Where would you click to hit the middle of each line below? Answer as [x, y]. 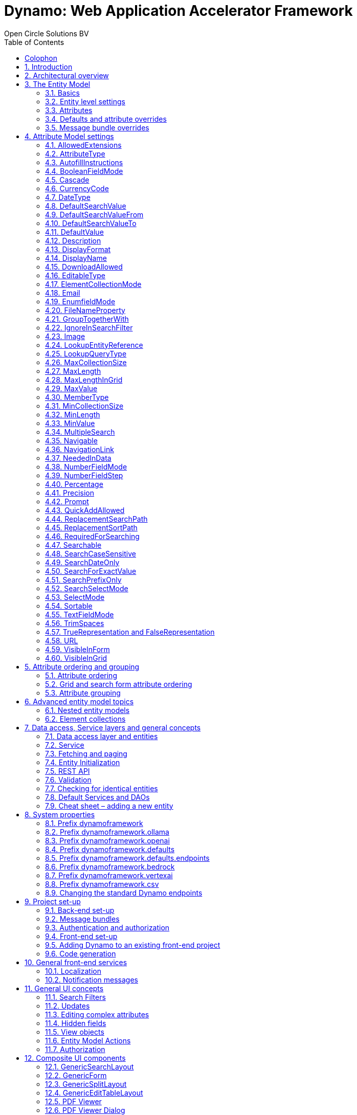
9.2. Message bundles [82, 919]
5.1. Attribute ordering [81, 675]
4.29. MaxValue [71, 388]
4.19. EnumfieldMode [80, 301]
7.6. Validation [68, 779]
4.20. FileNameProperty [85, 310]
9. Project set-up [53, 901]
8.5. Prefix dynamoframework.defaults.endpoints [127, 858]
